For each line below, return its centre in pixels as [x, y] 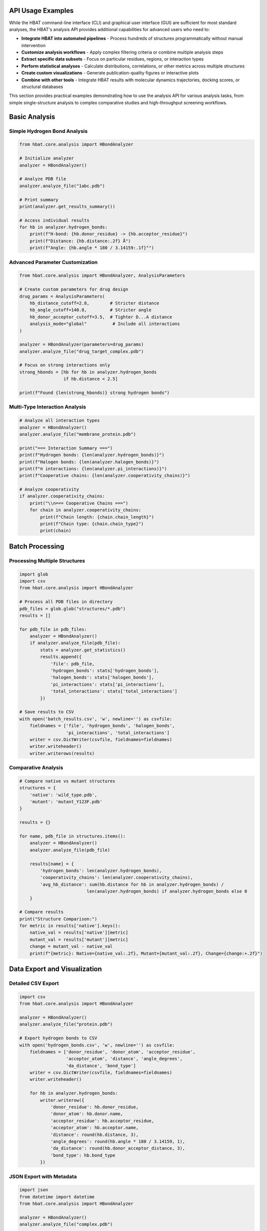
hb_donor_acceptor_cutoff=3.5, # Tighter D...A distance [101, 317]
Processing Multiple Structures [47, 560]
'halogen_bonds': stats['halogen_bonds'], [102, 678]
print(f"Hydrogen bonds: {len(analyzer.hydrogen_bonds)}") [92, 455]
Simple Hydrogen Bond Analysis [48, 131]
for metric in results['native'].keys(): [70, 926]
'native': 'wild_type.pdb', [64, 795]
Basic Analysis [32, 116]
